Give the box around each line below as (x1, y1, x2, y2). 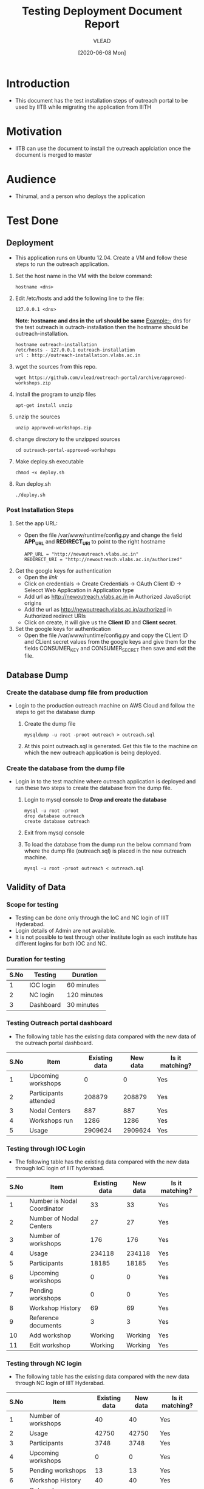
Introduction (6, 77, 70, 90)
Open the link (24, 573, 58, 581)
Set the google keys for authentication (15, 625, 111, 632)
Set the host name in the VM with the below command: (15, 272, 153, 279)
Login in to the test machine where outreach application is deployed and (15, 778, 196, 785)
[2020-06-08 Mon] (78, 49, 126, 56)
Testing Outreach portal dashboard (6, 1019, 112, 1027)
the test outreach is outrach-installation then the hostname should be (15, 323, 188, 330)
